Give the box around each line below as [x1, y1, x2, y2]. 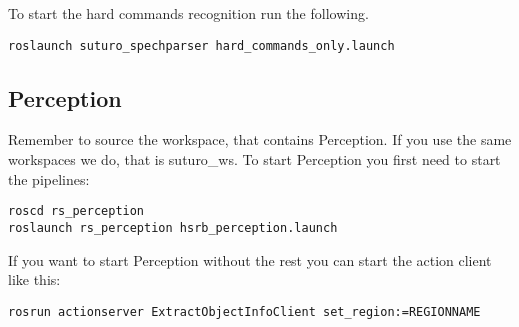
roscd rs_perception [8, 204, 145, 219]
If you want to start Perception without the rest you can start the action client [8, 249, 492, 270]
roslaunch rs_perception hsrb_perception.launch [8, 220, 338, 235]
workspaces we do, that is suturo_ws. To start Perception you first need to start [8, 149, 501, 170]
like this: [8, 269, 61, 290]
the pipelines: [8, 168, 90, 189]
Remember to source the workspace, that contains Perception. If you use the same [8, 129, 512, 150]
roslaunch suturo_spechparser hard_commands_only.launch [8, 38, 395, 53]
